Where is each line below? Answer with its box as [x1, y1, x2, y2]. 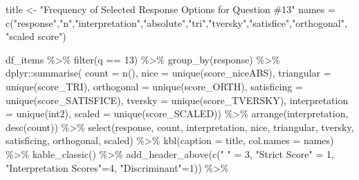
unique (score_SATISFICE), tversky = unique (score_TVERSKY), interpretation [6, 92, 349, 107]
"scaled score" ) [6, 29, 66, 43]
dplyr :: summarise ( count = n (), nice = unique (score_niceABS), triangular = [6, 66, 331, 80]
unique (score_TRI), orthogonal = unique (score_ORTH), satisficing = [6, 79, 303, 93]
